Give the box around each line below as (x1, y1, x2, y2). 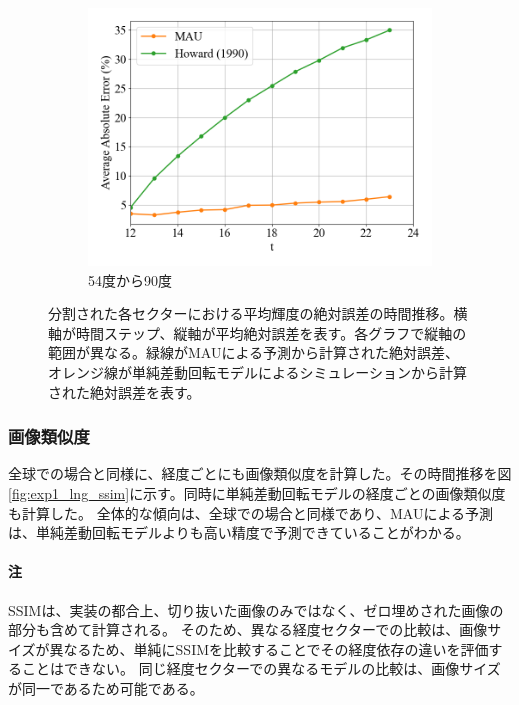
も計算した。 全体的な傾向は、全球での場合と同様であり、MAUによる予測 (8, 502, 493, 523)
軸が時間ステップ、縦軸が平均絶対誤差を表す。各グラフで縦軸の (48, 322, 467, 343)
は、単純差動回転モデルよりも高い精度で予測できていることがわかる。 (8, 522, 470, 543)
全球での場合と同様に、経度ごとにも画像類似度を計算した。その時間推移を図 (8, 463, 512, 484)
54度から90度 (88, 269, 172, 290)
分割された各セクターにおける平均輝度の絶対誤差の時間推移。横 (48, 303, 468, 324)
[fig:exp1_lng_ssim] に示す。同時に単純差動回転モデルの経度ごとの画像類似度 (8, 482, 506, 503)
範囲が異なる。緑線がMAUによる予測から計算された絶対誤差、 (48, 342, 460, 363)
